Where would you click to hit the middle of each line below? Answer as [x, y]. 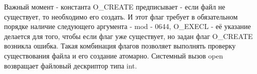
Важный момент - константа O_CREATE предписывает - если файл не [115, 6]
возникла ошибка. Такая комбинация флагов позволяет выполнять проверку [120, 46]
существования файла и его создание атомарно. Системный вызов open [114, 55]
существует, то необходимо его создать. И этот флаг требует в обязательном [121, 16]
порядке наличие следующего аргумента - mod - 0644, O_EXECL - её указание [127, 26]
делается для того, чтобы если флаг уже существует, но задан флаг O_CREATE [128, 36]
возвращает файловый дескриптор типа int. [71, 65]
